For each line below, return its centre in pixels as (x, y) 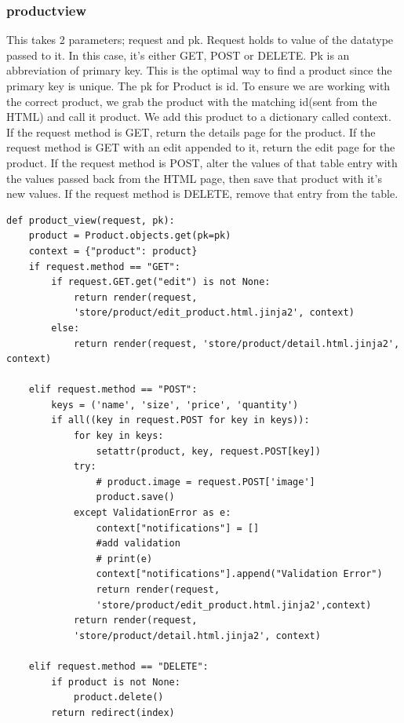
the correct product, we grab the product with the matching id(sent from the (192, 101)
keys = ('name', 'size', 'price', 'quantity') (175, 405)
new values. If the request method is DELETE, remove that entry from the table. (202, 194)
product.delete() (118, 697)
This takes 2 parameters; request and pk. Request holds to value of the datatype (200, 40)
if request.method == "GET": (104, 267)
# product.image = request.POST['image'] (206, 482)
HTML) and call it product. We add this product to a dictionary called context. (199, 117)
